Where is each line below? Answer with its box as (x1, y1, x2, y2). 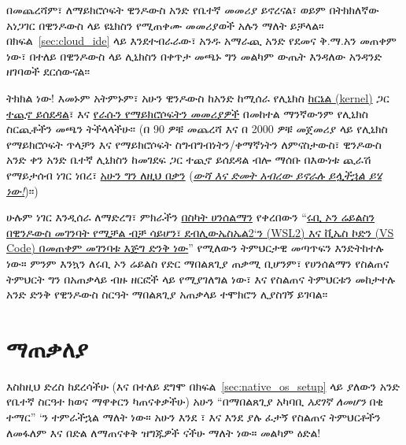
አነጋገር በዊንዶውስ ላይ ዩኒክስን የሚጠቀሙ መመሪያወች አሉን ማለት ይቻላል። (6, 17, 324, 33)
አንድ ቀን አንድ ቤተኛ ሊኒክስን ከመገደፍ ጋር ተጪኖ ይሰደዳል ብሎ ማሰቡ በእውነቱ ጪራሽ (6, 151, 371, 168)
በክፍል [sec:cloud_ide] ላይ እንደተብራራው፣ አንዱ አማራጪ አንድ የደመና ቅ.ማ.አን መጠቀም (6, 32, 397, 49)
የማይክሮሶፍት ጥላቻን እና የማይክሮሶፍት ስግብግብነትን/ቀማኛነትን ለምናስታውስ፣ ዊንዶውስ (6, 135, 382, 152)
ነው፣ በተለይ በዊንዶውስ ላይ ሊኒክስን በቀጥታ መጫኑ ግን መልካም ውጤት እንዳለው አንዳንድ (6, 47, 382, 64)
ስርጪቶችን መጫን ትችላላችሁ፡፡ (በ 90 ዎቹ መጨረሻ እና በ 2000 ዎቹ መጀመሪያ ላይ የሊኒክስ (6, 121, 388, 137)
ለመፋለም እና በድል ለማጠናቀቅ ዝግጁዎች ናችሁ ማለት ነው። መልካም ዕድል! (6, 424, 321, 440)
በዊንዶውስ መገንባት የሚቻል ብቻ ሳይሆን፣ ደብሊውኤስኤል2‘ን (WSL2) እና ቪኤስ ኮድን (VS (6, 224, 394, 240)
